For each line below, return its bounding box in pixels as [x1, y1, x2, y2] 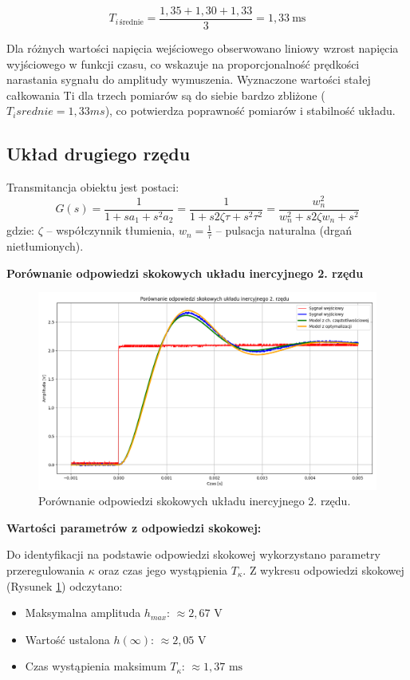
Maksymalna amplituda [25, 604, 141, 621]
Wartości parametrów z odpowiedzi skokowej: [6, 519, 262, 536]
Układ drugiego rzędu [6, 141, 191, 166]
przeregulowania [6, 562, 85, 578]
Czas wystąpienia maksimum [25, 658, 167, 674]
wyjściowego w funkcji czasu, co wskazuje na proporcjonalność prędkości [6, 55, 360, 72]
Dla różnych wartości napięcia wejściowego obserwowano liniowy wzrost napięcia [6, 40, 399, 57]
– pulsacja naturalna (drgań [215, 222, 352, 239]
